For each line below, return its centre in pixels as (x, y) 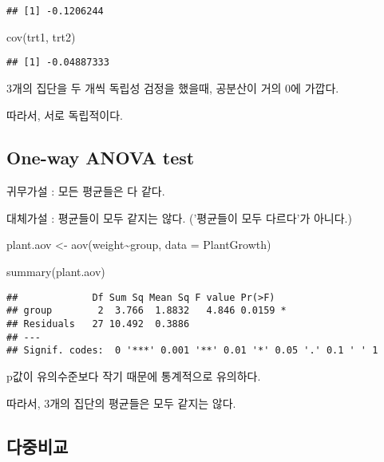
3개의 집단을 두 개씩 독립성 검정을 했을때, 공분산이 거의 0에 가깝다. (173, 87)
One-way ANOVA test (101, 158)
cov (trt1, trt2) (41, 36)
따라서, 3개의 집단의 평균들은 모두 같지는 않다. (121, 403)
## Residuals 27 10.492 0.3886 (98, 324)
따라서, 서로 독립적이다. (65, 115)
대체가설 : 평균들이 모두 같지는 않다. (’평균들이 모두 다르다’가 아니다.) (179, 217)
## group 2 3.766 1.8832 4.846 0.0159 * (146, 311)
